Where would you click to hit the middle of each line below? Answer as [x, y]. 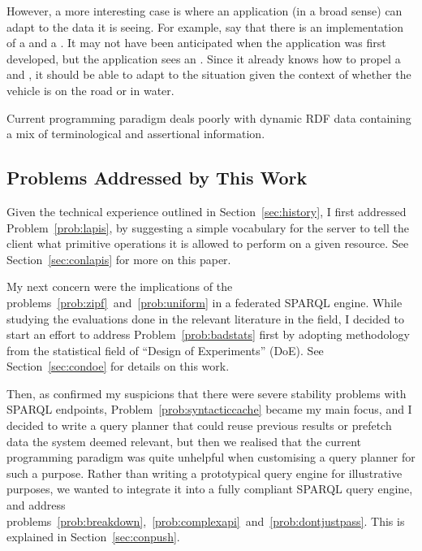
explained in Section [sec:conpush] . [93, 537]
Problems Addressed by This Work [157, 178]
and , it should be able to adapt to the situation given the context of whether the [209, 74]
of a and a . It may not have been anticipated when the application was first [196, 43]
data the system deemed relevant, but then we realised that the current [184, 441]
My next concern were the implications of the [120, 286]
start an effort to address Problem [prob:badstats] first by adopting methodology [208, 334]
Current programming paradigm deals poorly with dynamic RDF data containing [209, 117]
